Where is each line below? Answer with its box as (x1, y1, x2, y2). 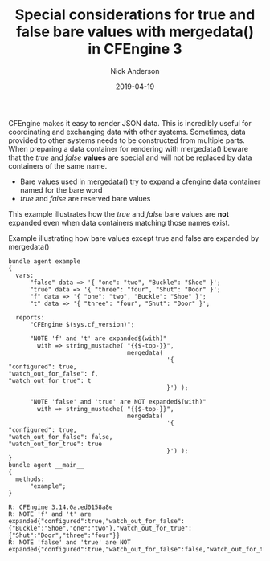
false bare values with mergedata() (15, 22, 255, 41)
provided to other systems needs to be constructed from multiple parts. (8, 135, 245, 145)
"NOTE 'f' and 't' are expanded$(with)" (29, 335, 167, 343)
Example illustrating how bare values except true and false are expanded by (8, 233, 260, 242)
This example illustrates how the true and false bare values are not (8, 209, 229, 218)
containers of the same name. (8, 161, 108, 170)
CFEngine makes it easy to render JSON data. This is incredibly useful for (8, 118, 252, 128)
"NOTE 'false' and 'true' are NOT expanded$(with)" (29, 397, 207, 406)
